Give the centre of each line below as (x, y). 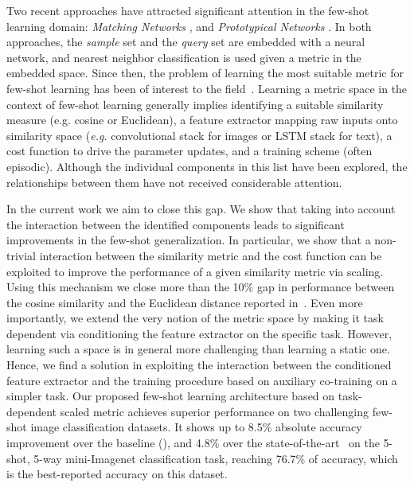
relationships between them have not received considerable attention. (174, 182)
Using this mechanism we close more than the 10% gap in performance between (201, 287)
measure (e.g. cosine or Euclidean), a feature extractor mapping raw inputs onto (202, 120)
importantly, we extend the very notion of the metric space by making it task (195, 318)
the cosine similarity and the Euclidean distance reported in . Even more (185, 302)
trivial (21, 255)
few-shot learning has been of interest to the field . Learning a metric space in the (207, 88)
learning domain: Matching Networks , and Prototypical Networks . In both (189, 26)
